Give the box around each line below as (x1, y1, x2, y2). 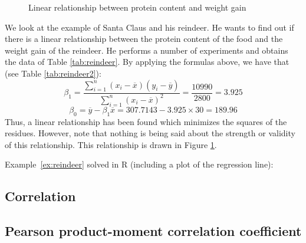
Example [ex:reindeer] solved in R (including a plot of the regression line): (5, 158, 274, 170)
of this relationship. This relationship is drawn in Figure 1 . (5, 138, 217, 150)
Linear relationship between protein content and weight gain (28, 1, 246, 13)
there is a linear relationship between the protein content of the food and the (5, 32, 283, 45)
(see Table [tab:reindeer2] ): (5, 67, 101, 79)
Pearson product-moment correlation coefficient (5, 222, 302, 240)
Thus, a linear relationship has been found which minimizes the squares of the (5, 115, 287, 127)
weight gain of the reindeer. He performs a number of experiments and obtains (5, 44, 288, 56)
